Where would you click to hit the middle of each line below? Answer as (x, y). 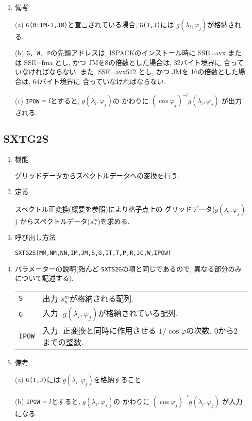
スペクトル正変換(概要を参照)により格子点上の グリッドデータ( (115, 209)
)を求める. (114, 221)
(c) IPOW (27, 100)
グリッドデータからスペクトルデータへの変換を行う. (97, 175)
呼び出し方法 (35, 237)
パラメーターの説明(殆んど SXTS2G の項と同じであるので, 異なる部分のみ (128, 268)
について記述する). (44, 278)
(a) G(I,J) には (38, 379)
